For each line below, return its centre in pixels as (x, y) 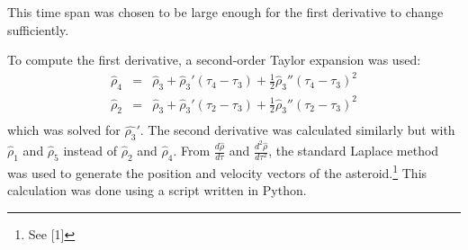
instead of (90, 151)
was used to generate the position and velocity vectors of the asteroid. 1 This (217, 171)
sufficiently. (38, 29)
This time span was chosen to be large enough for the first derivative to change (225, 12)
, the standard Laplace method (354, 151)
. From (192, 151)
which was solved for (64, 130)
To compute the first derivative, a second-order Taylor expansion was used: (214, 60)
